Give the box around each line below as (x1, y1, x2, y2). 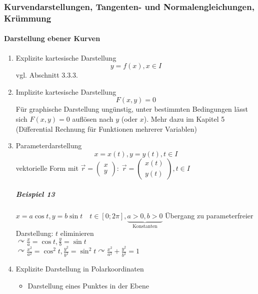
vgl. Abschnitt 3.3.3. (15, 70, 78, 80)
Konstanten (132, 224, 157, 229)
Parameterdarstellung (15, 140, 82, 151)
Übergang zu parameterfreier (165, 210, 253, 221)
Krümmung (4, 12, 51, 24)
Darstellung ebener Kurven (4, 33, 100, 44)
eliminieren (60, 227, 94, 238)
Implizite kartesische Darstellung (15, 86, 116, 97)
